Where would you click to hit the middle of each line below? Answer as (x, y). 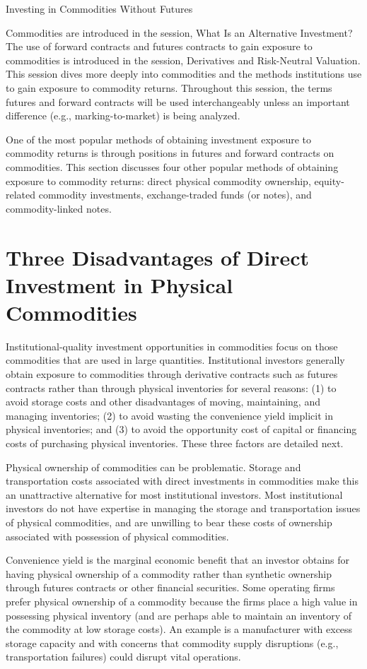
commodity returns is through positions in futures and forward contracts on (170, 153)
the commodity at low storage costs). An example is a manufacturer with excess (179, 629)
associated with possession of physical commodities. (117, 536)
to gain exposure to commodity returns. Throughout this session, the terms (169, 87)
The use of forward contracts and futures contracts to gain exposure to (159, 46)
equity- (329, 180)
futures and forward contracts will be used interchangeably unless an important (178, 101)
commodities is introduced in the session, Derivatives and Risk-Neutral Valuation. (183, 60)
